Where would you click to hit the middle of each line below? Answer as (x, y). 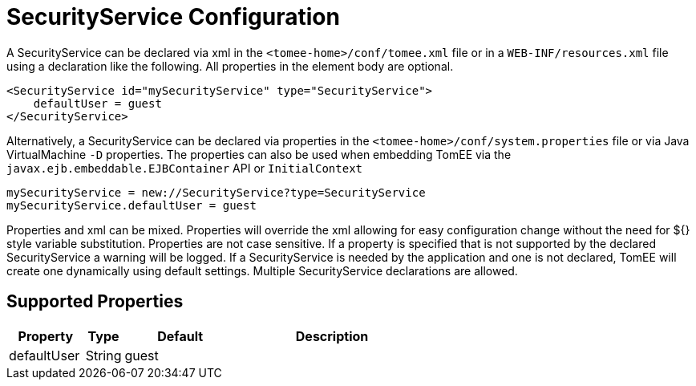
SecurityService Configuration (173, 17)
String (103, 355)
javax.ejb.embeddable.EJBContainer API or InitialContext (185, 168)
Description (332, 336)
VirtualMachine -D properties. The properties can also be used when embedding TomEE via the (259, 154)
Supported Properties (95, 302)
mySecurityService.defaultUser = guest (132, 205)
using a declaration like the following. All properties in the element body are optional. (230, 66)
